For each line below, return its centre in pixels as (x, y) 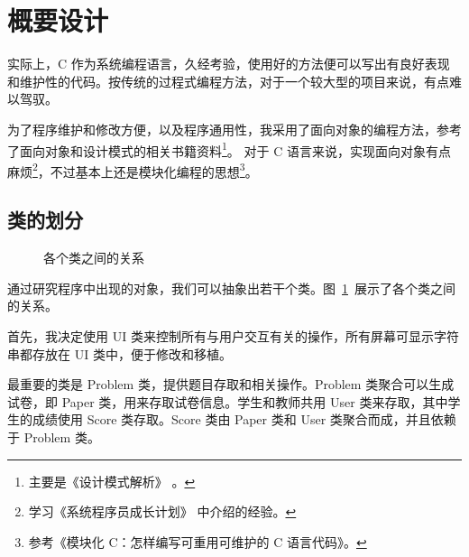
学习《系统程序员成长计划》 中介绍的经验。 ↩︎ (162, 511)
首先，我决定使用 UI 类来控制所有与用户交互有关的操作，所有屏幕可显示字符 (233, 335)
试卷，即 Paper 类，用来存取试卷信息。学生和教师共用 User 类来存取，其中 (228, 401)
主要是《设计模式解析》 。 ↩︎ (112, 481)
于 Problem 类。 (54, 436)
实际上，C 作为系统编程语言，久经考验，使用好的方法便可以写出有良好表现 (229, 64)
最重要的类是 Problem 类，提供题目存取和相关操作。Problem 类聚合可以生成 (231, 384)
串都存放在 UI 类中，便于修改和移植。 (120, 353)
